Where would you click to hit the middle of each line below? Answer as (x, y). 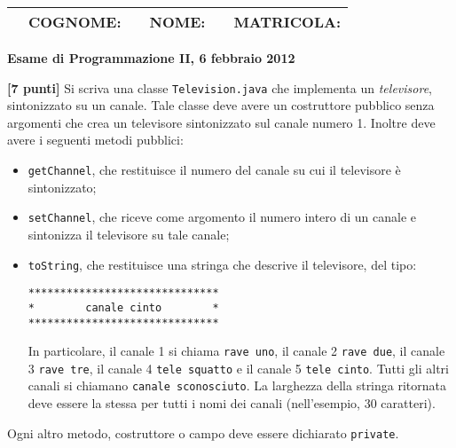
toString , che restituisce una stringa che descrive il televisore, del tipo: (222, 264)
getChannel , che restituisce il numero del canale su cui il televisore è (214, 170)
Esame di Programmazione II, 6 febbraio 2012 (151, 58)
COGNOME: (75, 22)
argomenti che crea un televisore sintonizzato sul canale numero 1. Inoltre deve (221, 122)
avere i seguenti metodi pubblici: (95, 140)
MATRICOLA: (287, 22)
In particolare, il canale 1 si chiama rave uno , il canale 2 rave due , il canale (236, 351)
